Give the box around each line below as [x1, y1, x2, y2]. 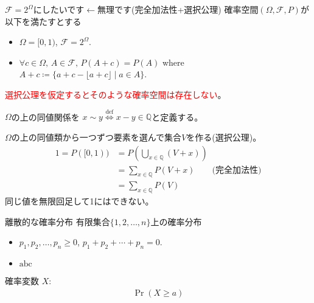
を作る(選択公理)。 [186, 130, 262, 143]
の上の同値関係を [11, 110, 80, 123]
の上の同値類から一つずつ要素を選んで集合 [11, 130, 182, 143]
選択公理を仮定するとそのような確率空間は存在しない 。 [5, 88, 226, 100]
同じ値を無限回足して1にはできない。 [5, 195, 154, 207]
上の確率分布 [150, 215, 202, 228]
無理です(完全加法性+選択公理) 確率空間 [97, 3, 259, 15]
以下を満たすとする [5, 15, 82, 27]
